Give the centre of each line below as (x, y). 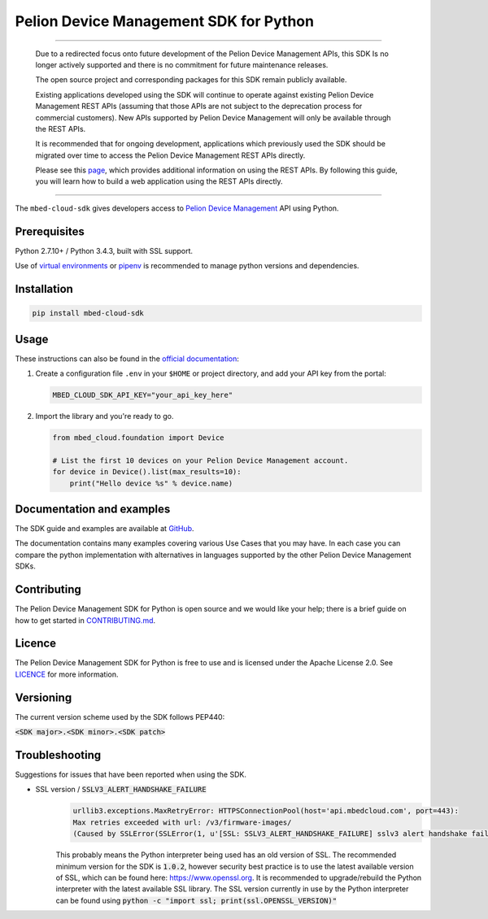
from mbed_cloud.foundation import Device (138, 438)
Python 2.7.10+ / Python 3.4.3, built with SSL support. (104, 250)
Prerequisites (50, 231)
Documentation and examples (93, 509)
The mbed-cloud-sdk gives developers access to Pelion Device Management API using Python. (177, 208)
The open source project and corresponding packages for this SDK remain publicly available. (191, 80)
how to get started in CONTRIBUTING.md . (85, 620)
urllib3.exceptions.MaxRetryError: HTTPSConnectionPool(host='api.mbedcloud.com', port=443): (266, 811)
